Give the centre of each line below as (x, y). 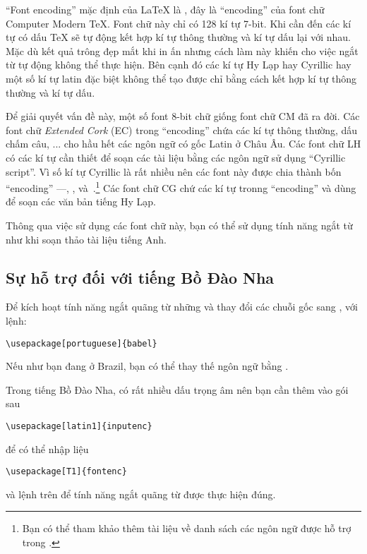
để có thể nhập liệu (47, 448)
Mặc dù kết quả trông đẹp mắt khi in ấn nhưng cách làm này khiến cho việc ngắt (182, 50)
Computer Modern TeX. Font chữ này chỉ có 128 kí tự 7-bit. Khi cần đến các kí (179, 23)
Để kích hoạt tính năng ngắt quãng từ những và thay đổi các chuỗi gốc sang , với (182, 307)
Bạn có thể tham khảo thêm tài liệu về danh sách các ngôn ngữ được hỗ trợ (187, 528)
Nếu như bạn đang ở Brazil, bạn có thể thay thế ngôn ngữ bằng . (147, 366)
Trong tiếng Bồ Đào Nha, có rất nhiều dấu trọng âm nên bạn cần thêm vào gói (177, 389)
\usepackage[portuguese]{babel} (82, 343)
